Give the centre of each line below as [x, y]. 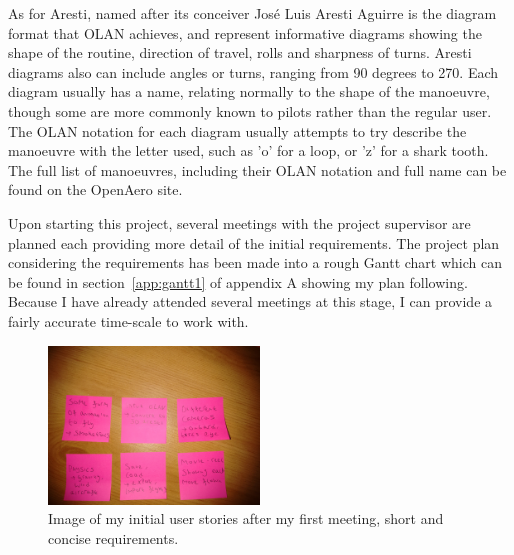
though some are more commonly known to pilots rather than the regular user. [250, 110]
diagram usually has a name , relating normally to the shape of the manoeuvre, [249, 91]
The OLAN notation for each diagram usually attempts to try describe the [237, 130]
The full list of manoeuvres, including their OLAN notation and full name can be [257, 169]
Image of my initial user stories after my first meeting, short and [246, 518]
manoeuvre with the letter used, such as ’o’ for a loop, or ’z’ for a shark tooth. [248, 150]
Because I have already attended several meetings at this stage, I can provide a [250, 301]
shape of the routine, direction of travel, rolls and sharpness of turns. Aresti [240, 52]
